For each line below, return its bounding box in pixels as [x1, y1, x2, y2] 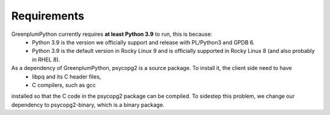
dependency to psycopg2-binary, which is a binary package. [11, 101, 165, 108]
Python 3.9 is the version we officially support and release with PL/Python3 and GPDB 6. [32, 38, 255, 46]
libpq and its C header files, [32, 73, 101, 80]
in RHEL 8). [32, 55, 61, 63]
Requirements [11, 9, 85, 23]
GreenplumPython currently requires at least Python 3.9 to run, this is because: [11, 30, 213, 38]
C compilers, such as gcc [32, 81, 96, 88]
